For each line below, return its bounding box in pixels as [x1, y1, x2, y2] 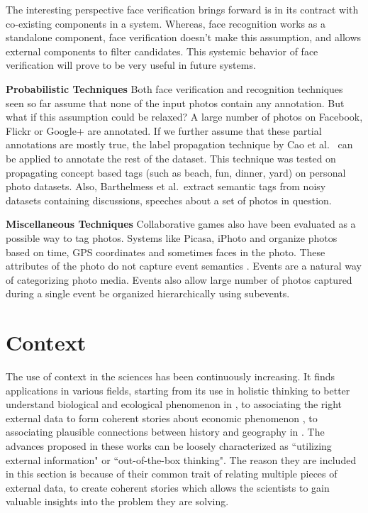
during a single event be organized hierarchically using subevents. [6, 286, 290, 301]
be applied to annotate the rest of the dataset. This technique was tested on [6, 150, 336, 165]
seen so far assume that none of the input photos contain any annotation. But [6, 95, 345, 110]
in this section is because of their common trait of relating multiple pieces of [6, 466, 338, 481]
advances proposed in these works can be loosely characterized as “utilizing [6, 438, 332, 453]
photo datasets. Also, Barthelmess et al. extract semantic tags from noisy [6, 179, 326, 194]
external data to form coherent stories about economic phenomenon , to [6, 410, 318, 425]
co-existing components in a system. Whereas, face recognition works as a [6, 16, 325, 31]
